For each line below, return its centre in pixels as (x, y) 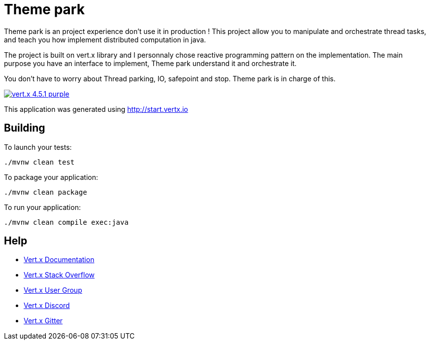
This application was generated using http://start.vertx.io (96, 109)
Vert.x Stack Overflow (59, 275)
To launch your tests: (38, 147)
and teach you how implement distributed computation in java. (105, 39)
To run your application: (42, 207)
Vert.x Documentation (59, 260)
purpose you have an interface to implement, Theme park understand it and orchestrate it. (150, 63)
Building (25, 128)
